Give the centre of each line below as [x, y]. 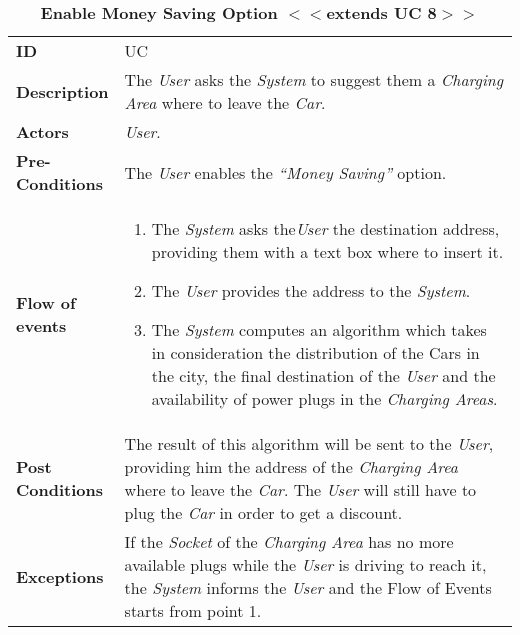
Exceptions [60, 576]
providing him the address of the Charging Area [291, 466]
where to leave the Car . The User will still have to [300, 489]
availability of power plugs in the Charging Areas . [324, 398]
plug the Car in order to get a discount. [263, 512]
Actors [42, 131]
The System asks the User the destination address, [325, 228]
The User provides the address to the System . [311, 290]
